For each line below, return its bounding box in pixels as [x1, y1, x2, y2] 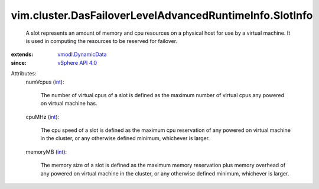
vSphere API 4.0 [57, 59, 97, 66]
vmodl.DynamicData [57, 51, 107, 58]
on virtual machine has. [40, 100, 97, 107]
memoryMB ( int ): [25, 148, 67, 155]
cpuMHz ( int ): [25, 113, 60, 120]
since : [11, 59, 27, 66]
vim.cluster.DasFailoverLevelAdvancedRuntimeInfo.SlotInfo [11, 9, 313, 22]
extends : [11, 51, 34, 58]
